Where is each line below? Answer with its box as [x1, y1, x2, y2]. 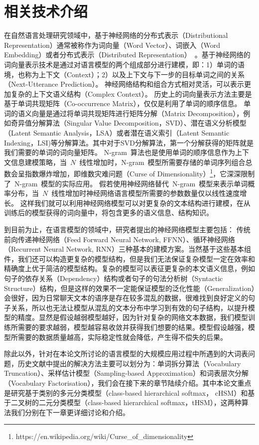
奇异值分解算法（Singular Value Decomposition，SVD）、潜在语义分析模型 [10, 118, 247, 128]
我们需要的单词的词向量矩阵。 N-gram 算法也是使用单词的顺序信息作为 [4, 147, 235, 157]
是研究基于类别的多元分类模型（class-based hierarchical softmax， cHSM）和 [4, 387, 248, 398]
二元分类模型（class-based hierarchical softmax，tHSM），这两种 [38, 397, 242, 408]
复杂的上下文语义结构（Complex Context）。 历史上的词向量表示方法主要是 [10, 88, 252, 99]
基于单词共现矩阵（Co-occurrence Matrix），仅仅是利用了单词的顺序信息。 [4, 98, 242, 109]
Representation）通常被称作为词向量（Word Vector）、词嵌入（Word [4, 39, 221, 50]
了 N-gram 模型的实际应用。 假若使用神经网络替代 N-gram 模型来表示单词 [4, 178, 248, 188]
